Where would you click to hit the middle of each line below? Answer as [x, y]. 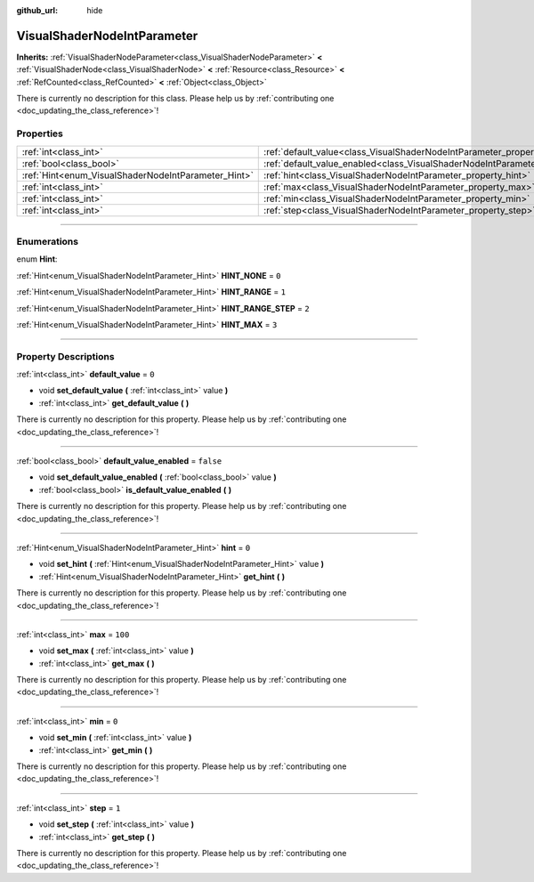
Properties [40, 134]
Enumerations [48, 241]
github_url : [37, 10]
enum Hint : [37, 259]
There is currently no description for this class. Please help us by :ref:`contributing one [175, 99]
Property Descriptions [65, 356]
